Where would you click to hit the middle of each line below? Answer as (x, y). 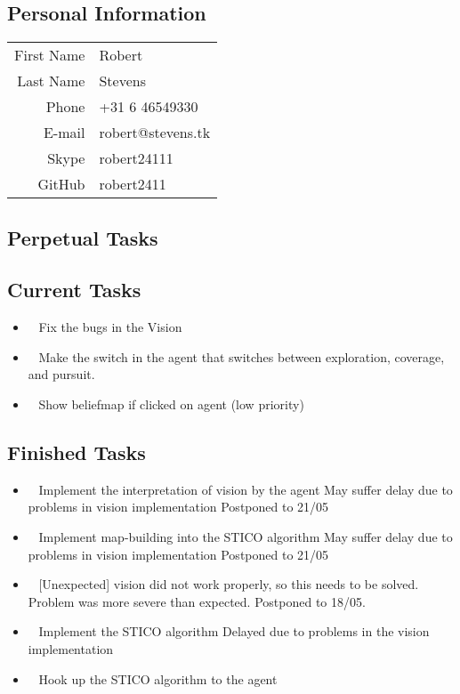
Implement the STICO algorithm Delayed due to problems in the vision (234, 631)
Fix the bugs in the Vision (110, 327)
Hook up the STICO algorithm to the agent (158, 678)
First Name (50, 55)
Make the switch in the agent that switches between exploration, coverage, (242, 356)
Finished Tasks (77, 452)
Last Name (51, 81)
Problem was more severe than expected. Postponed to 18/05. (197, 601)
